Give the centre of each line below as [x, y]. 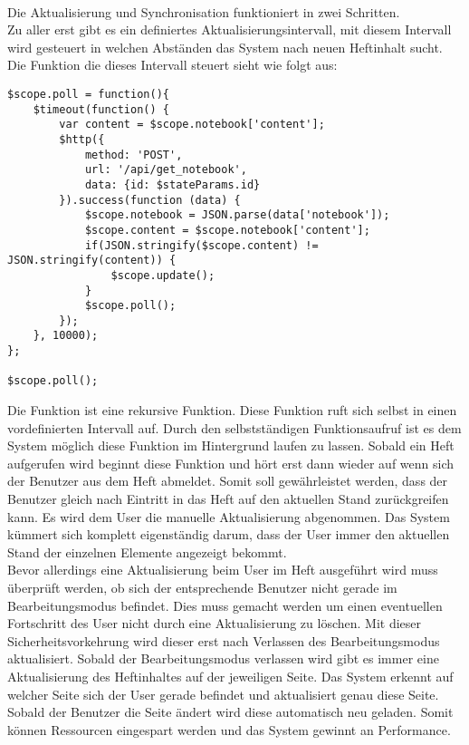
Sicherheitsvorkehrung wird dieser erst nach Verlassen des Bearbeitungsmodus [224, 640]
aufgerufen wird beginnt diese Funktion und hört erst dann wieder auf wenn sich [231, 463]
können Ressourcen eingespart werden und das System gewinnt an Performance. [229, 729]
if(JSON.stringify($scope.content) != [201, 245]
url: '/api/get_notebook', [166, 170]
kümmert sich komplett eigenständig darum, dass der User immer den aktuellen [229, 534]
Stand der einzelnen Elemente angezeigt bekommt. [147, 551]
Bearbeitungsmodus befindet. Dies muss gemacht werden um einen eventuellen [225, 605]
